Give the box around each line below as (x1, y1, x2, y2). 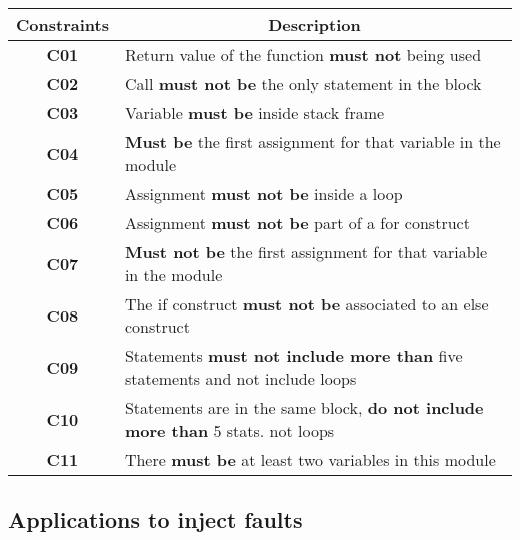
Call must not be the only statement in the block (124, 72, 482, 95)
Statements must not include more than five (124, 344, 463, 367)
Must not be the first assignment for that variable (124, 240, 488, 263)
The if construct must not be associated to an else (124, 292, 489, 315)
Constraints (16, 13, 109, 36)
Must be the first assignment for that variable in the (124, 130, 501, 153)
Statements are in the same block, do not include (124, 396, 484, 419)
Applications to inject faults (8, 504, 303, 535)
